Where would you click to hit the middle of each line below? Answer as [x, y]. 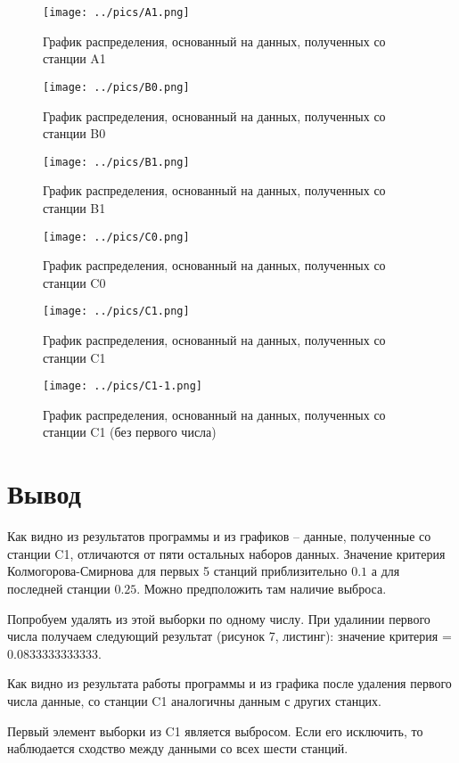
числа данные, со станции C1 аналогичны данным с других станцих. [195, 700]
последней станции [59, 588]
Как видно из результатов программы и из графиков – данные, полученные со [219, 536]
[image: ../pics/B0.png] [116, 87]
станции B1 [74, 207]
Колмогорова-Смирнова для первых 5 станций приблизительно [177, 571]
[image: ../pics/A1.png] [116, 12]
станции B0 [74, 133]
